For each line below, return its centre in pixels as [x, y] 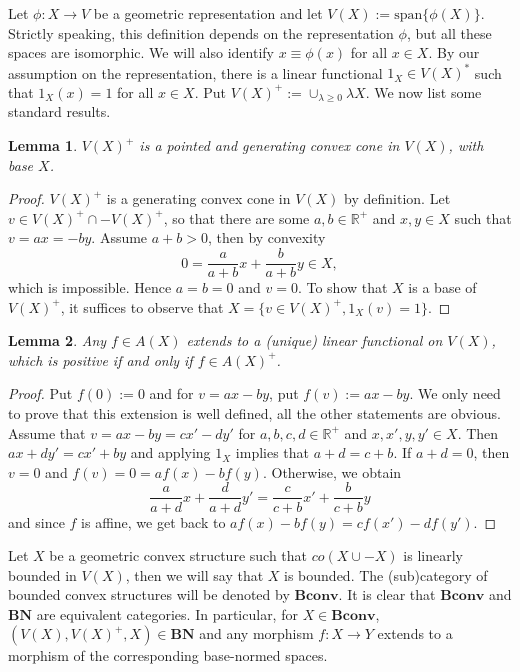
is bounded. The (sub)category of [386, 574]
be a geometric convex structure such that [178, 555]
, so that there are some [236, 217]
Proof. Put [40, 393]
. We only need [455, 393]
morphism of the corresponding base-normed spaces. [168, 655]
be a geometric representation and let [208, 13]
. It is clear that [387, 594]
